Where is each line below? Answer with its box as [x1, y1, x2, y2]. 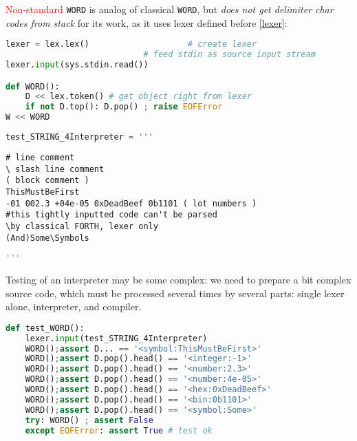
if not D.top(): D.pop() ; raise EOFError [25, 102, 223, 112]
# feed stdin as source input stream [143, 50, 316, 60]
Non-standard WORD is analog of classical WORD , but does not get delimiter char [6, 2, 334, 16]
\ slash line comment [6, 164, 105, 174]
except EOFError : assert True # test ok [25, 425, 213, 435]
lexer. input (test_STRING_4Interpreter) [25, 333, 208, 343]
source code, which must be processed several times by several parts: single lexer [6, 286, 345, 300]
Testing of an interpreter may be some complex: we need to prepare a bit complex [6, 272, 351, 287]
